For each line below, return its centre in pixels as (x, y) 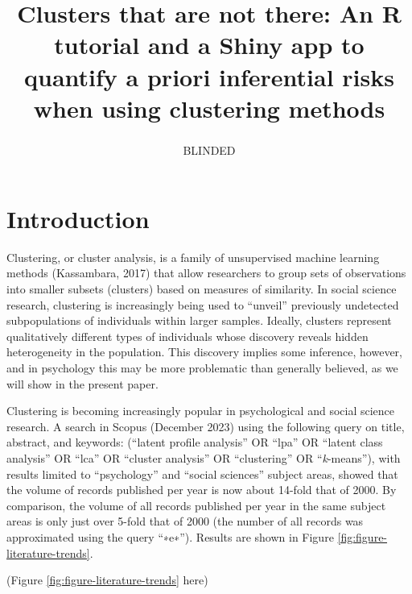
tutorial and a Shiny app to (209, 45)
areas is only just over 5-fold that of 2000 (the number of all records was (185, 521)
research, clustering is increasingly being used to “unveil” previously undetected (203, 304)
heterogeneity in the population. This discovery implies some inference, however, (204, 352)
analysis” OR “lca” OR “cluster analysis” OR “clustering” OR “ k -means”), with (204, 458)
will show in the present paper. (82, 383)
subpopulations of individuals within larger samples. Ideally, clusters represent (199, 320)
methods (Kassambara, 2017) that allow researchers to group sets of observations (206, 273)
